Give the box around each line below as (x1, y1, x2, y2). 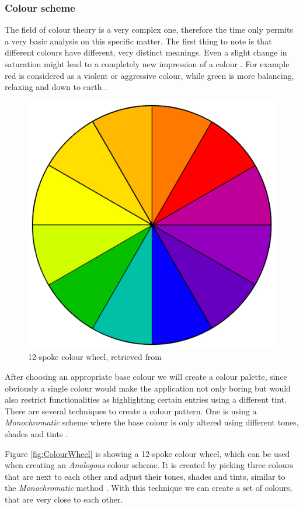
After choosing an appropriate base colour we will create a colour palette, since (5, 370, 287, 382)
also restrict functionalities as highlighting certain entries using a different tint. (5, 393, 287, 406)
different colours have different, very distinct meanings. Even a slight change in (5, 46, 287, 58)
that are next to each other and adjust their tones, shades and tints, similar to (5, 470, 285, 482)
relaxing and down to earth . (5, 81, 107, 93)
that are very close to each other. (5, 493, 123, 505)
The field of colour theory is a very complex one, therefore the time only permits (5, 23, 293, 36)
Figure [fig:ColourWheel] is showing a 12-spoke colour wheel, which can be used (5, 447, 290, 459)
